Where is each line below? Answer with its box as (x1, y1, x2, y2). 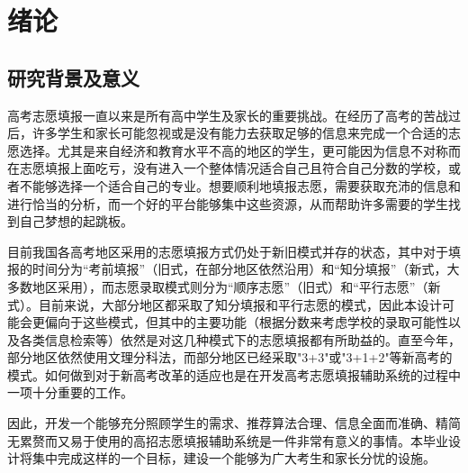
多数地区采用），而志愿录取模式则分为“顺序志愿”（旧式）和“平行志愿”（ (7, 277, 428, 296)
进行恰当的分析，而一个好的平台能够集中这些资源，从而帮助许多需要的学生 (7, 194, 448, 213)
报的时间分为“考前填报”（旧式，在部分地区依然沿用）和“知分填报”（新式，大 (7, 259, 460, 278)
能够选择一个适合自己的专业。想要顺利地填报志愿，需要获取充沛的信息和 (31, 176, 461, 195)
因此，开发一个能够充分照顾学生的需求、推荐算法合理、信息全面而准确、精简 (7, 414, 461, 432)
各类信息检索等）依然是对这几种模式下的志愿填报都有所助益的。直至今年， (19, 330, 461, 349)
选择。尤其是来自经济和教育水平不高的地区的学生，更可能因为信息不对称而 (19, 141, 461, 159)
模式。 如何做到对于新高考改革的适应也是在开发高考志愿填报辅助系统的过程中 (7, 365, 461, 384)
